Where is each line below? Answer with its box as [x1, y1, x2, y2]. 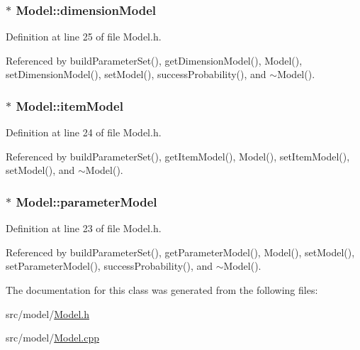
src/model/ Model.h [6, 306, 89, 321]
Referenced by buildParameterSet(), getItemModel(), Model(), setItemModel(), [6, 148, 350, 163]
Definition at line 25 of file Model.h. [6, 29, 162, 44]
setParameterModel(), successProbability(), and [6, 258, 213, 273]
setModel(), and [6, 163, 75, 177]
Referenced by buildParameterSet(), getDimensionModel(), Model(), [6, 53, 303, 67]
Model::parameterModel [16, 192, 157, 210]
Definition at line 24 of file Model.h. [6, 125, 162, 140]
